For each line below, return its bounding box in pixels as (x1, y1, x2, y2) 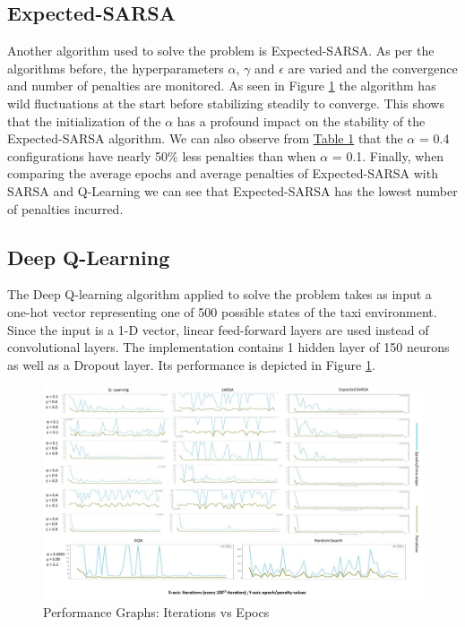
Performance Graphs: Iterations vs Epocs (43, 603, 270, 622)
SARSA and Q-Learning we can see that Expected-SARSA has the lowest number (7, 181, 458, 200)
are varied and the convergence (288, 58, 458, 77)
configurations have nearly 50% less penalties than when (7, 146, 316, 165)
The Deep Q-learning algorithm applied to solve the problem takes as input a (7, 285, 432, 304)
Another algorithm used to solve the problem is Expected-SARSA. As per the (7, 41, 435, 60)
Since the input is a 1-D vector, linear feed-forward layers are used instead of (7, 320, 429, 339)
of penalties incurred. (7, 199, 124, 218)
